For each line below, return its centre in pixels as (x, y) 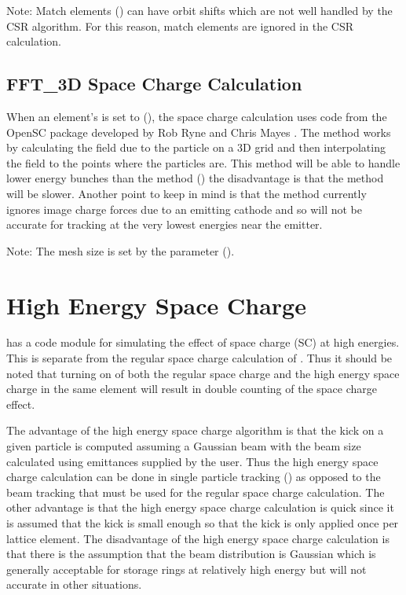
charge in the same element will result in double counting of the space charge (192, 389)
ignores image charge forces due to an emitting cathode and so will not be (184, 209)
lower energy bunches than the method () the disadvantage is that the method (195, 178)
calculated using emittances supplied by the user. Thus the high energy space (192, 461)
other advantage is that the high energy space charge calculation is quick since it (200, 507)
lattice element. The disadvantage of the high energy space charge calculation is (198, 538)
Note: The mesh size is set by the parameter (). (121, 250)
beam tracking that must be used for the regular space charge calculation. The (196, 492)
